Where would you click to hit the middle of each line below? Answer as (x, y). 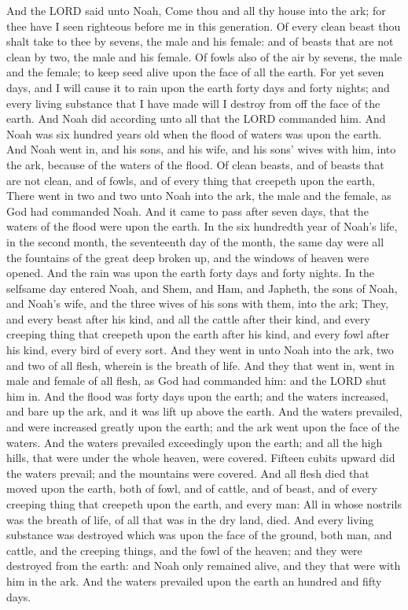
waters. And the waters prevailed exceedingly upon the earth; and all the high (195, 442)
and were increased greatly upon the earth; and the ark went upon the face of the (203, 427)
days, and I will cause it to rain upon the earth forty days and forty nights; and (198, 87)
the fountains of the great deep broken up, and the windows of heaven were (188, 257)
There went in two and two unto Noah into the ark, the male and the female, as (199, 196)
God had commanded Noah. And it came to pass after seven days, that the (187, 211)
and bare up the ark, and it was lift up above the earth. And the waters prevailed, (204, 411)
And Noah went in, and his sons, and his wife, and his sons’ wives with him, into (201, 149)
